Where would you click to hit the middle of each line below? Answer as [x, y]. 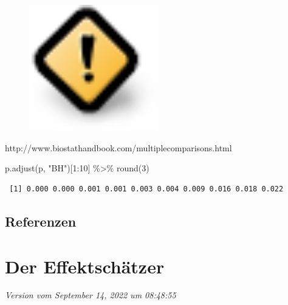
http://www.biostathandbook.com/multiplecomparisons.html [118, 147]
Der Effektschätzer [85, 266]
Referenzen [41, 221]
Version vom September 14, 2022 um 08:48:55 [91, 295]
